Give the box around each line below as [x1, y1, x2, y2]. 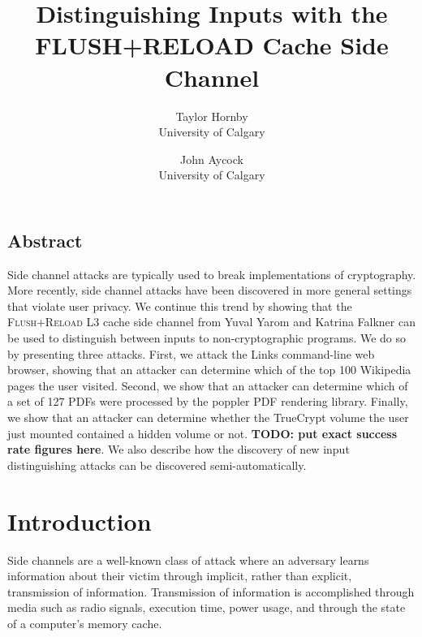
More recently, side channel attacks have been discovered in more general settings [7, 282, 412, 299]
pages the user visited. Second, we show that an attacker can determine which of [7, 377, 408, 394]
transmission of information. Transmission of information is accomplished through [7, 583, 415, 600]
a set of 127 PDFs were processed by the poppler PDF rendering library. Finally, [7, 393, 408, 410]
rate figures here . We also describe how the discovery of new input [7, 441, 350, 458]
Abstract [7, 227, 83, 252]
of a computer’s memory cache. [7, 614, 162, 631]
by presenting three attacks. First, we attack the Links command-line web [7, 345, 375, 362]
